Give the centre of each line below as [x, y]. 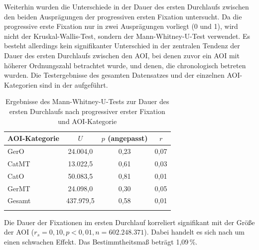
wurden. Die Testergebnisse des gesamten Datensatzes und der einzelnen [114, 75]
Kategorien [21, 84]
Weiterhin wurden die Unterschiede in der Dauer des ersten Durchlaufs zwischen [127, 6]
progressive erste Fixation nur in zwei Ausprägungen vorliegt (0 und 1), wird [121, 26]
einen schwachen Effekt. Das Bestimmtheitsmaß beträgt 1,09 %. [101, 241]
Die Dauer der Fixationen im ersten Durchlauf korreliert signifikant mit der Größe [129, 222]
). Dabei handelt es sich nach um [194, 232]
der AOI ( [19, 232]
